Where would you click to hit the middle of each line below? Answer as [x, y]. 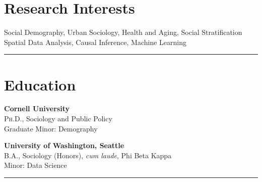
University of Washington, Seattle [64, 145]
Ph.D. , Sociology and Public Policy [58, 119]
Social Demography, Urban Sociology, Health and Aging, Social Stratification [123, 32]
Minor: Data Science [36, 165]
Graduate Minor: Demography [51, 128]
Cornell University [37, 108]
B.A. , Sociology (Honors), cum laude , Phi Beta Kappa [88, 155]
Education [40, 84]
